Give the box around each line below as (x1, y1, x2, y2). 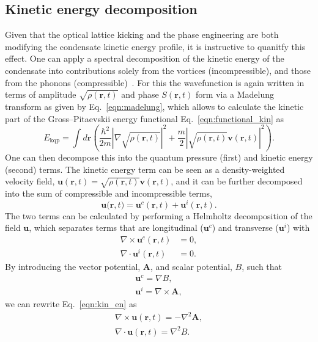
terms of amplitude (5, 88, 76, 101)
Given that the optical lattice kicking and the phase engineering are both (5, 28, 279, 41)
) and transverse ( (212, 221, 279, 234)
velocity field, (5, 175, 55, 187)
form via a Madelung (196, 88, 275, 101)
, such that (242, 260, 283, 273)
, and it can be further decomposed (171, 175, 303, 187)
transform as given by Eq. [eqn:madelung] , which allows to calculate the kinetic (5, 100, 304, 112)
